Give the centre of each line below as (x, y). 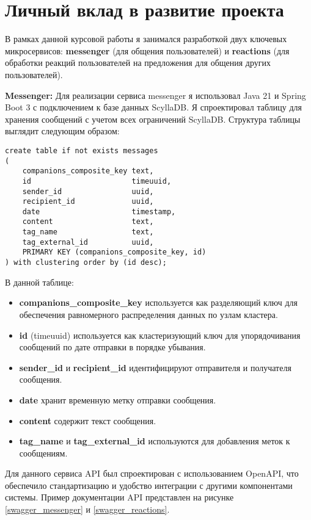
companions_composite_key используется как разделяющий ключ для (159, 302)
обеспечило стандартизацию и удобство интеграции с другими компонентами (149, 485)
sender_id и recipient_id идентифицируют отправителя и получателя (155, 367)
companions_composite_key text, (88, 171)
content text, (88, 222)
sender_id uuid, (88, 191)
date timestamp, (99, 211)
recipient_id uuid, (88, 202)
